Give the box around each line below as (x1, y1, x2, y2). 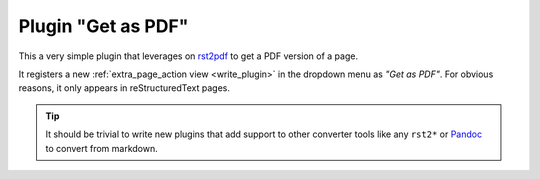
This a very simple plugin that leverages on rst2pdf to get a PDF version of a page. (18, 50, 359, 62)
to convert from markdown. (45, 142, 159, 154)
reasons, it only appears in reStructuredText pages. (18, 82, 230, 94)
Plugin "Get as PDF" (18, 15, 189, 37)
